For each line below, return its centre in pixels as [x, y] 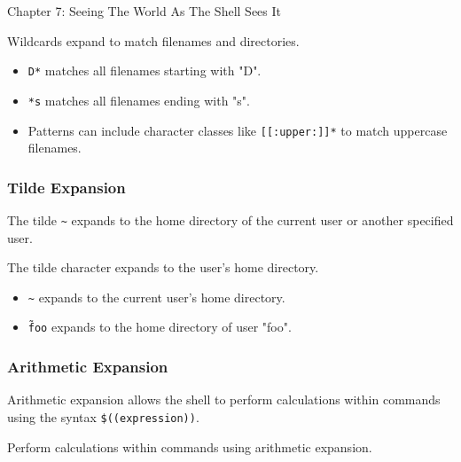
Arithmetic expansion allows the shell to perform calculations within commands [224, 399]
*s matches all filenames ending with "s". [139, 100]
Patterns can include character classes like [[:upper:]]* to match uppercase [238, 130]
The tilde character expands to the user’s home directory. [163, 267]
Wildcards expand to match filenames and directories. [153, 40]
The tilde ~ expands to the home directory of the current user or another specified [230, 219]
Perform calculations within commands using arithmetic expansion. [190, 446]
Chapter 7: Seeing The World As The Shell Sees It [144, 11]
